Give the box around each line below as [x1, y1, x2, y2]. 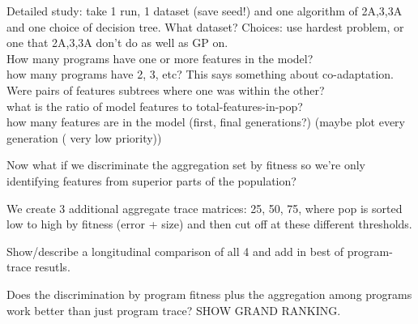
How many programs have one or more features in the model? [6, 49, 313, 66]
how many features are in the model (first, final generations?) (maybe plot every [6, 113, 405, 130]
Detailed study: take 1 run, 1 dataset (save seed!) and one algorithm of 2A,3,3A [6, 2, 403, 19]
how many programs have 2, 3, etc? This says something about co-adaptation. [6, 66, 394, 83]
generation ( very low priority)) [6, 129, 162, 146]
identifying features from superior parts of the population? [6, 172, 296, 189]
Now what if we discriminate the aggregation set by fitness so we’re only [6, 156, 366, 173]
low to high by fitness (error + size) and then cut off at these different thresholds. [6, 215, 412, 232]
